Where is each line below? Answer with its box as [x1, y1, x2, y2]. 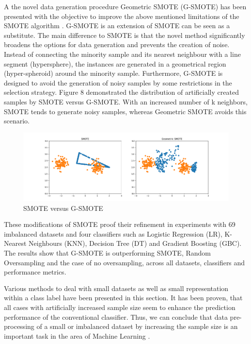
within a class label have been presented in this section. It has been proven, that [4, 292, 243, 303]
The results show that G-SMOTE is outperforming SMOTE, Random [4, 248, 211, 258]
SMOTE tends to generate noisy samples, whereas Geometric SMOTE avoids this [4, 106, 247, 116]
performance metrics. [4, 267, 66, 277]
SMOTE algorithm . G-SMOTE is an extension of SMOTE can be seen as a [4, 20, 230, 31]
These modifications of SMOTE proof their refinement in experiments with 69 [4, 219, 235, 229]
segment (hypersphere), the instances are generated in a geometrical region [4, 58, 226, 69]
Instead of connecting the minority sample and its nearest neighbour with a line [4, 49, 241, 59]
